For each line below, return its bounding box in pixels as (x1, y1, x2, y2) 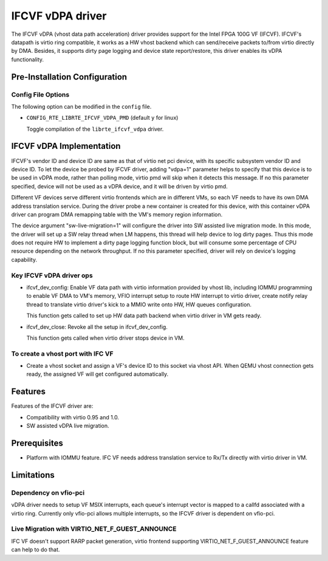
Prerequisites (11, 438, 63, 448)
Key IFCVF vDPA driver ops (11, 271, 94, 280)
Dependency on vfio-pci (11, 488, 85, 497)
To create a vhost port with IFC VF (11, 349, 114, 358)
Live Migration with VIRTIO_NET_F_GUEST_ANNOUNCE (11, 525, 177, 533)
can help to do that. (11, 546, 60, 553)
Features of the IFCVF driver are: (11, 402, 94, 410)
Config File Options (11, 90, 70, 98)
